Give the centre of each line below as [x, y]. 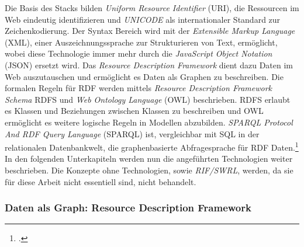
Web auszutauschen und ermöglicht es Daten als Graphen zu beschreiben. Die [144, 76]
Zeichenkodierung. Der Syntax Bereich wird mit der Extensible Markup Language [150, 31]
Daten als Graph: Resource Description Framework [128, 208]
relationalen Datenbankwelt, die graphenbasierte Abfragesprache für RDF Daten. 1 [152, 146]
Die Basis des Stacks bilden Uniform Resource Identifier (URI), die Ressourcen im [152, 8]
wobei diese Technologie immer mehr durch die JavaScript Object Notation [139, 53]
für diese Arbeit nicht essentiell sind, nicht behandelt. [101, 181]
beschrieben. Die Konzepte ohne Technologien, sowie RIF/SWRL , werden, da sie [149, 170]
